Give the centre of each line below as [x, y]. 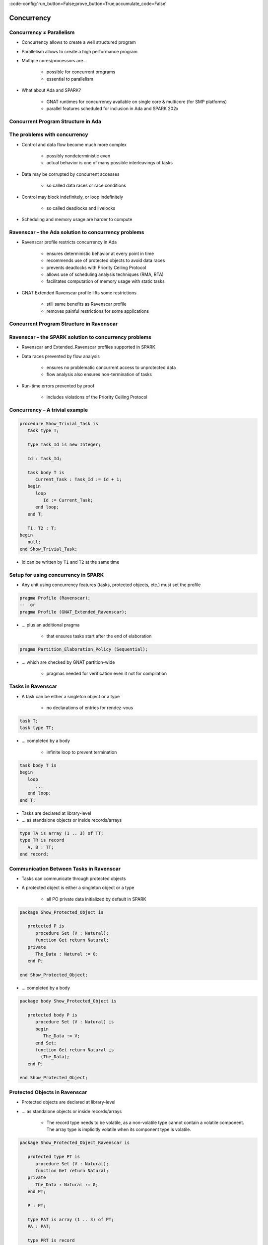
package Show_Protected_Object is [62, 912]
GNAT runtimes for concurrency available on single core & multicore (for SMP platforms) [137, 102]
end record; [34, 854]
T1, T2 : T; [42, 528]
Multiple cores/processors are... [54, 60]
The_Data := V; [62, 1036]
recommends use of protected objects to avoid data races [106, 260]
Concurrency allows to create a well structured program [79, 42]
